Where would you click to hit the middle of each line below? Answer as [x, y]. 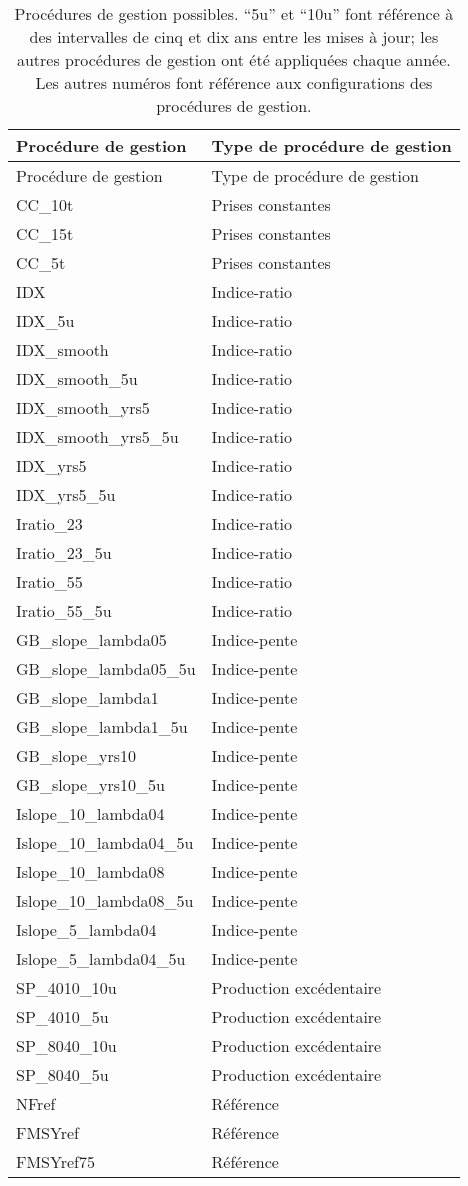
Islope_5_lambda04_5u [101, 958]
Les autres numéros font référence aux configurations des [234, 82]
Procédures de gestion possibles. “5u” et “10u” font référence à [234, 13]
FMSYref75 [55, 1161]
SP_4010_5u [62, 1016]
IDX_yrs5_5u [66, 494]
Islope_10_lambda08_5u [105, 900]
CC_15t [45, 233]
